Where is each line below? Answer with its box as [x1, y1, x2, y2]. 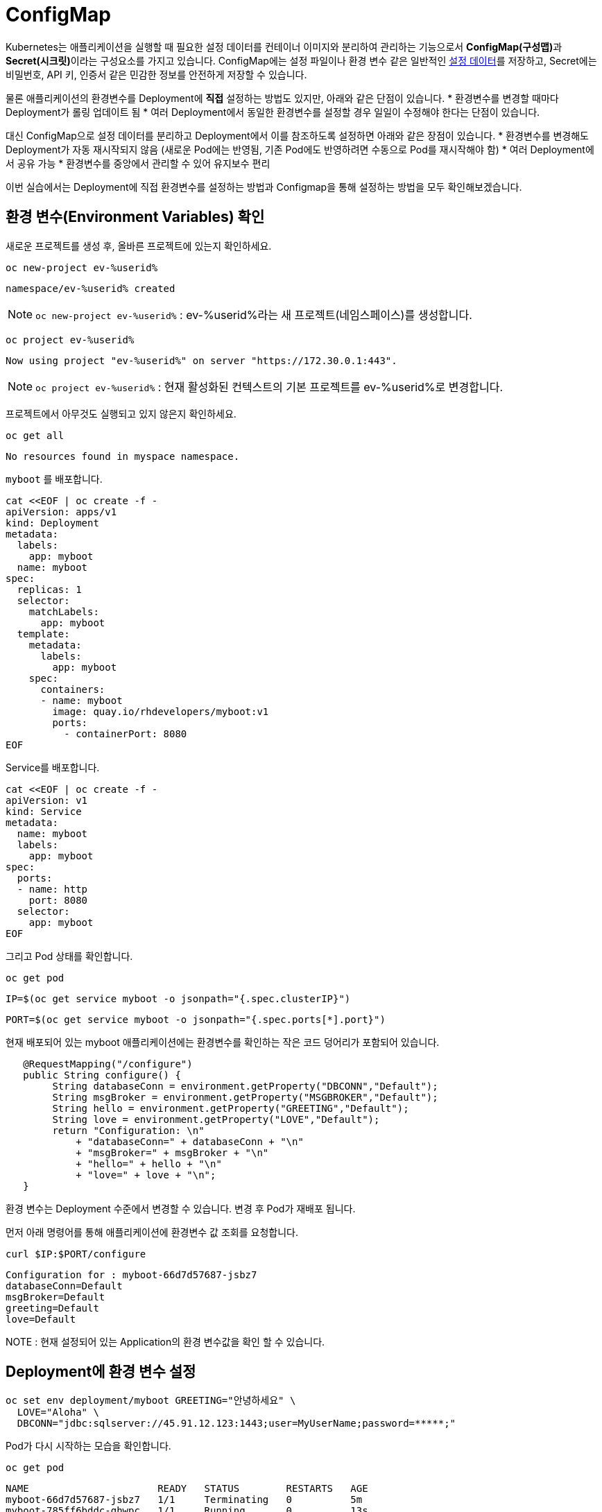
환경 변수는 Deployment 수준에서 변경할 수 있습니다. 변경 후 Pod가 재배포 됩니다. [6, 1202, 356, 1214]
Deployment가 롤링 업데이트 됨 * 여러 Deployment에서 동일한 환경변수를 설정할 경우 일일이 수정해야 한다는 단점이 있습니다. [6, 105, 540, 118]
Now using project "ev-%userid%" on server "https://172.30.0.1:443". [6, 354, 397, 366]
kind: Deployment [6, 517, 99, 529]
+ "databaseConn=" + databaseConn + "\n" [76, 1135, 304, 1147]
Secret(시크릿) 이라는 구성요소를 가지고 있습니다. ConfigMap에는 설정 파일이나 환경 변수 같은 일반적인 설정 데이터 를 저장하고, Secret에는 [6, 54, 597, 67]
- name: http [17, 883, 88, 895]
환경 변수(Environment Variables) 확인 [6, 208, 265, 226]
